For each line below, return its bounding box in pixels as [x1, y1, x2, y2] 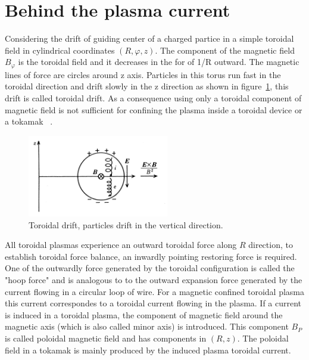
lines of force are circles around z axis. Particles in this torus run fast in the [5, 68, 281, 80]
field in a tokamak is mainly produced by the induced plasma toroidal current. [5, 343, 291, 356]
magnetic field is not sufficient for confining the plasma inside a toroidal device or [5, 103, 302, 116]
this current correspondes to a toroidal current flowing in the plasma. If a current [5, 297, 302, 309]
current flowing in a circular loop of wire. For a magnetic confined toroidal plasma [5, 285, 305, 297]
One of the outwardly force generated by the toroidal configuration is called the [5, 262, 295, 274]
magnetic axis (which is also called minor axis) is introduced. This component [5, 320, 289, 333]
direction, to [248, 238, 293, 251]
